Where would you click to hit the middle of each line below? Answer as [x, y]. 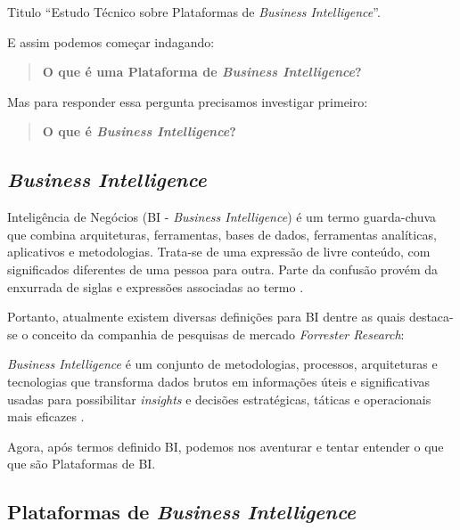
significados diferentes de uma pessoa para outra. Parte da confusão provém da [223, 269]
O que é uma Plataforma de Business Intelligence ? [202, 72]
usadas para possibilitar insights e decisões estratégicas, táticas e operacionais [219, 399]
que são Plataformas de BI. [82, 464]
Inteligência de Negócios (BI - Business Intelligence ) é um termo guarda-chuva [222, 217]
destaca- [431, 317]
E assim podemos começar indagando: [111, 41]
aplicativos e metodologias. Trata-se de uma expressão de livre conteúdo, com [219, 252]
